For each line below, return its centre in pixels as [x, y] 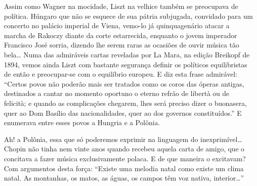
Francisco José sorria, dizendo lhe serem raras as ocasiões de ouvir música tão [122, 45]
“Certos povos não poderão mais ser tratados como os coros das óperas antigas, [124, 83]
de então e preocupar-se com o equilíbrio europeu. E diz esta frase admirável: [121, 74]
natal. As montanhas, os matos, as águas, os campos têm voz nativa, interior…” [124, 178]
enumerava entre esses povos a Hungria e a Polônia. [82, 122]
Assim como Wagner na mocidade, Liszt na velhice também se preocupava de [121, 6]
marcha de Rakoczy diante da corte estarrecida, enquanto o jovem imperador [121, 35]
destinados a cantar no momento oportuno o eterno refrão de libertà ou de [117, 93]
